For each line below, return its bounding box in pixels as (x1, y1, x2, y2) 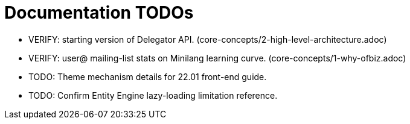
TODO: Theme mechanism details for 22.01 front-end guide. (28, 71, 267, 82)
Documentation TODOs (4, 2, 194, 23)
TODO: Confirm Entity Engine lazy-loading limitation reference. (28, 90, 278, 101)
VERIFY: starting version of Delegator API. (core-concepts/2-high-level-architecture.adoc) (28, 34, 387, 45)
